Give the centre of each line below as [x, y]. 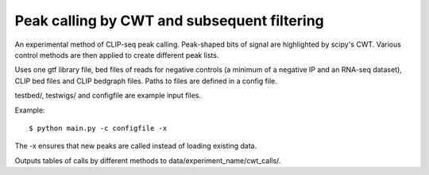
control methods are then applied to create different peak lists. [117, 55]
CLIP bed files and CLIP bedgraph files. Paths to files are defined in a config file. [146, 81]
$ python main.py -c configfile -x [98, 128]
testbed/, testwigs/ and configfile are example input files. [108, 96]
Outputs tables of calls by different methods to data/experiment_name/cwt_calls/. [148, 160]
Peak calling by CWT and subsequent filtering [170, 21]
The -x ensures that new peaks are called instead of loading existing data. [136, 146]
